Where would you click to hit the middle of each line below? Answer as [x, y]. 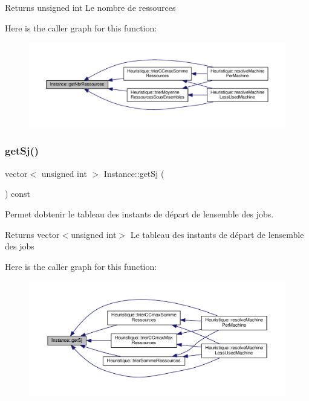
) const [18, 194]
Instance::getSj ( [134, 173]
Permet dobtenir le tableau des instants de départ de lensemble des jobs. [139, 213]
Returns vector [32, 234]
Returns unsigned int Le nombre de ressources [90, 7]
